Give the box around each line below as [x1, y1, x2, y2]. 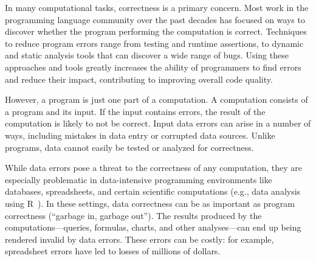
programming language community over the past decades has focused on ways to [5, 13, 305, 26]
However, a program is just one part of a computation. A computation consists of [5, 93, 308, 106]
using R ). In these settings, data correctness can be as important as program [5, 197, 295, 209]
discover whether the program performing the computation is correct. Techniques [5, 25, 307, 38]
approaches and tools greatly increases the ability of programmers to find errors [5, 60, 301, 73]
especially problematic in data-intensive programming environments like [5, 173, 272, 186]
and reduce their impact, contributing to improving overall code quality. [5, 72, 273, 85]
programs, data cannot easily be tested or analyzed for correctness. [5, 141, 254, 153]
